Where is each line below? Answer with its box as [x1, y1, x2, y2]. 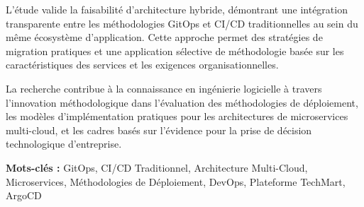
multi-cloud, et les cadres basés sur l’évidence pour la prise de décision [6, 122, 312, 137]
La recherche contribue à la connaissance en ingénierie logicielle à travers [6, 81, 322, 95]
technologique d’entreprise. [6, 136, 122, 151]
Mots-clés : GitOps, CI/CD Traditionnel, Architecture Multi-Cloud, [6, 160, 308, 175]
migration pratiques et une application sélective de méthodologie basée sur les [6, 43, 344, 58]
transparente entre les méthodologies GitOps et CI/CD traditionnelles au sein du [6, 16, 358, 30]
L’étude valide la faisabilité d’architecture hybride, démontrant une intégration [6, 2, 348, 16]
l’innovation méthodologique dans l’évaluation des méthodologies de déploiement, [6, 95, 358, 110]
